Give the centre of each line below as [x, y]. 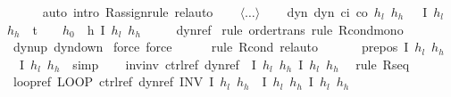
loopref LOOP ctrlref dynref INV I [113, 81]
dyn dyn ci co [327, 12]
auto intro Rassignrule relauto [128, 12]
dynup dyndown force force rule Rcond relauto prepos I [211, 47]
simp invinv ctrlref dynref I [164, 64]
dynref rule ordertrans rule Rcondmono [290, 29]
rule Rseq [383, 64]
